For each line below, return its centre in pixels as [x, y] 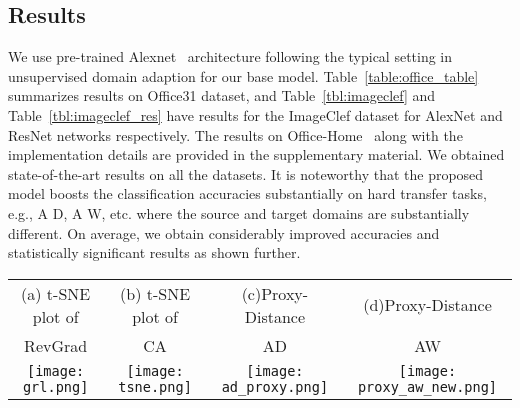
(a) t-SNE [56, 293]
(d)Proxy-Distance [427, 305]
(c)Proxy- [275, 293]
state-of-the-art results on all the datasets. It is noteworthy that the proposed [246, 173]
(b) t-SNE [155, 293]
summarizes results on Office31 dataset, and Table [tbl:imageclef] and [222, 95]
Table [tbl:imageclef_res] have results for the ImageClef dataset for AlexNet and [255, 114]
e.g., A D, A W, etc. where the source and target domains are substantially [239, 212]
